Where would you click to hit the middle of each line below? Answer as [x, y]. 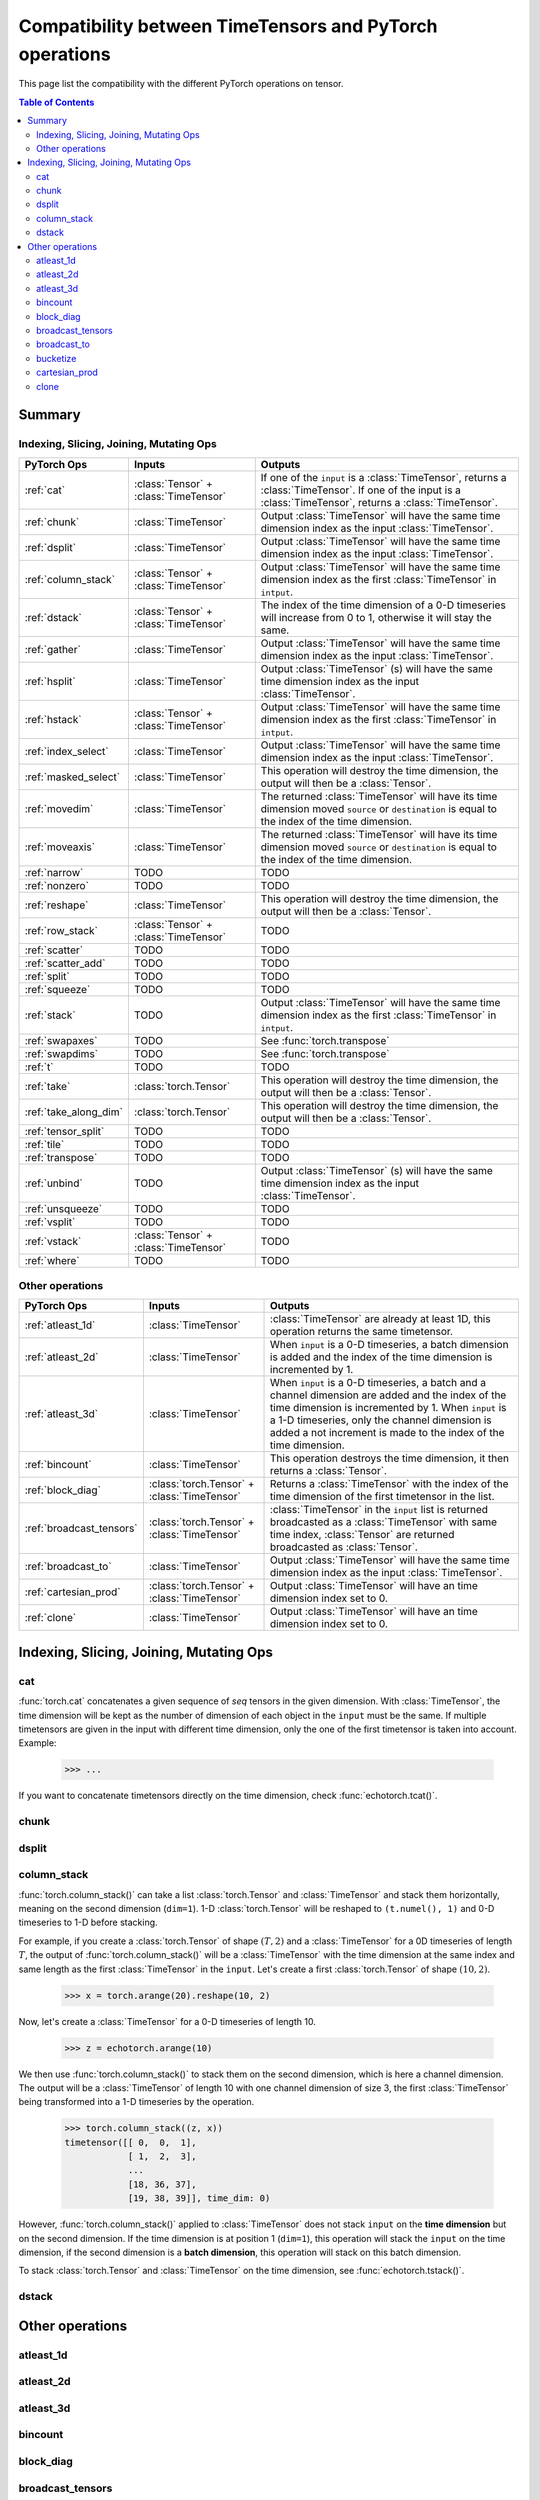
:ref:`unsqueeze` [63, 1208]
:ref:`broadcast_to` [68, 1567]
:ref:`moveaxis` [59, 847]
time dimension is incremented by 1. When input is [388, 1408]
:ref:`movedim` [59, 808]
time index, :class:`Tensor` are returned [362, 1535]
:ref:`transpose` [61, 1157]
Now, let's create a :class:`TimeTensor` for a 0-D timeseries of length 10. [167, 2021]
